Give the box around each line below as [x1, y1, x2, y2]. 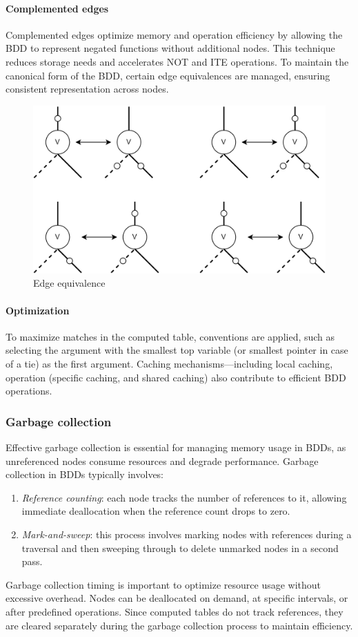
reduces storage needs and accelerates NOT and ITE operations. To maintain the [6, 54, 349, 68]
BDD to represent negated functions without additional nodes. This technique [6, 41, 335, 55]
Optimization [6, 303, 70, 317]
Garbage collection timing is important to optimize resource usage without [6, 577, 321, 591]
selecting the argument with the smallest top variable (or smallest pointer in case [6, 343, 348, 357]
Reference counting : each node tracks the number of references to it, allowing [21, 490, 347, 504]
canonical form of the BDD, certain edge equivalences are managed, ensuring [6, 68, 330, 82]
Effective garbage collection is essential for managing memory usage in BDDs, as [6, 439, 346, 454]
